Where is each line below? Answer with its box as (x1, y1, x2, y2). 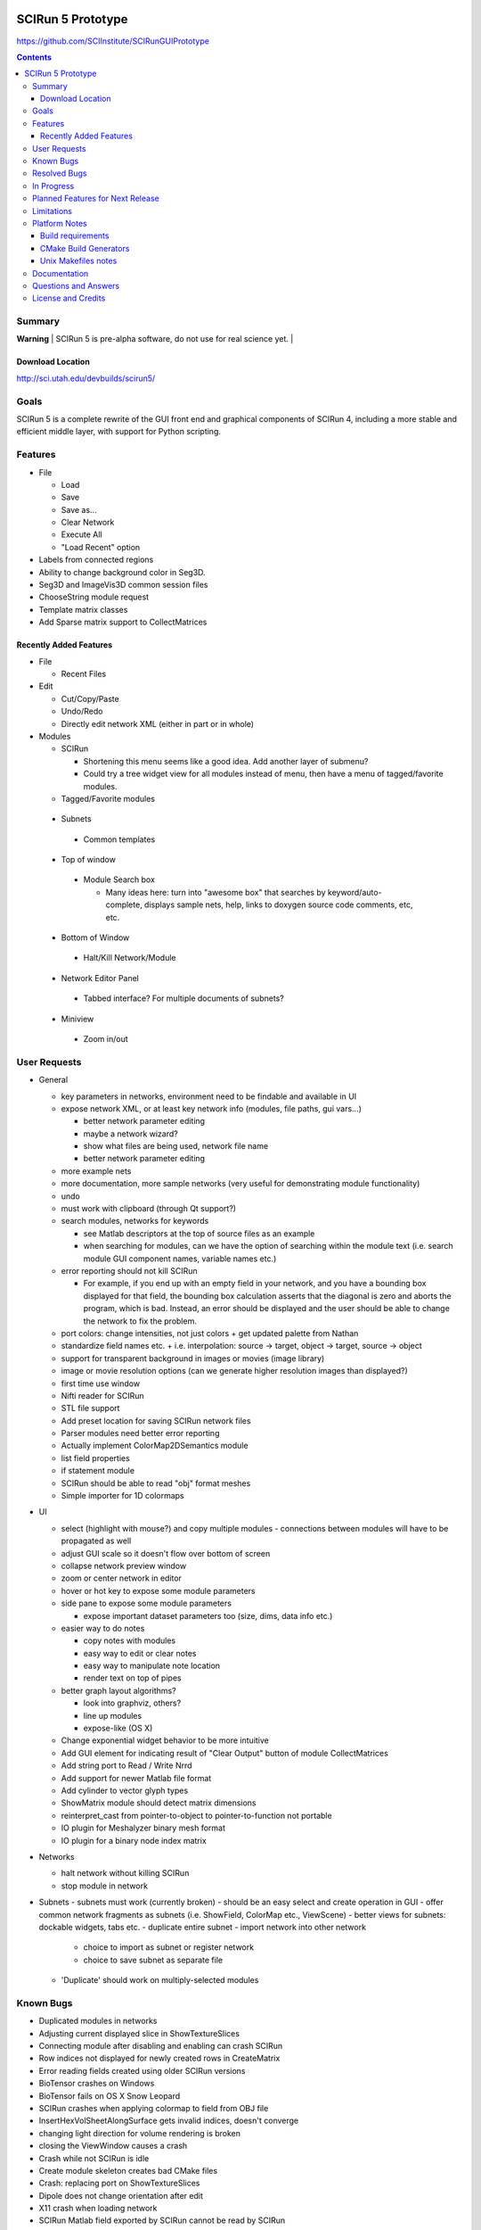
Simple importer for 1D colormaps (61, 1491, 184, 1501)
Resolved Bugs (32, 168, 87, 178)
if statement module (61, 1466, 135, 1476)
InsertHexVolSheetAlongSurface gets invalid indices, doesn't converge (38, 2115, 298, 2127)
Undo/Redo (61, 706, 103, 717)
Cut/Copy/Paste (61, 693, 119, 704)
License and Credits (32, 293, 106, 303)
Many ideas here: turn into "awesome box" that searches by (105, 887, 326, 897)
